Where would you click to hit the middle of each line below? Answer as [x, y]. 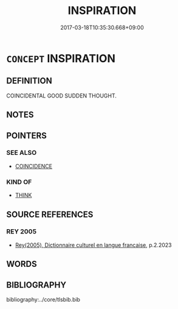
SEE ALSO [22, 153]
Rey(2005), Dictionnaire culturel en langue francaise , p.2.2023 [93, 245]
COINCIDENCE [34, 166]
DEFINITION [29, 81]
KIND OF [19, 182]
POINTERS [27, 136]
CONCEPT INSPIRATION [61, 58]
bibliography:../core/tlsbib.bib [43, 300]
